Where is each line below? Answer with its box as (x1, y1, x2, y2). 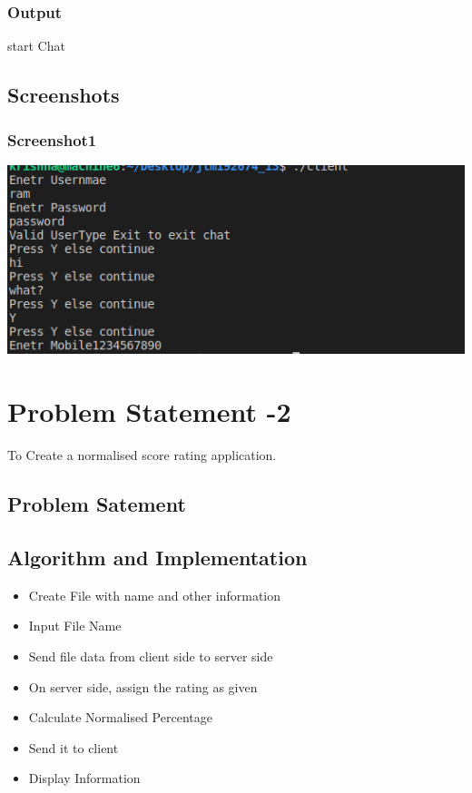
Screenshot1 (7, 128, 97, 151)
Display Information (28, 769, 141, 788)
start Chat (7, 36, 65, 55)
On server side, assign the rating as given (28, 677, 258, 696)
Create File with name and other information (28, 585, 281, 604)
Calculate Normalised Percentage (28, 708, 212, 727)
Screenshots (7, 81, 120, 109)
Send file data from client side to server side (28, 646, 273, 665)
